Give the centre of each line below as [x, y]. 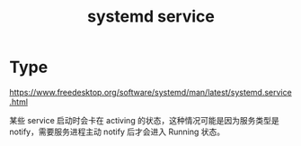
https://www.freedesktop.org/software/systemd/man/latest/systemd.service [150, 92]
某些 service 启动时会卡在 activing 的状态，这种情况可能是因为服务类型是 [145, 120]
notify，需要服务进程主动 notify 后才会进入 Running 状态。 [117, 132]
